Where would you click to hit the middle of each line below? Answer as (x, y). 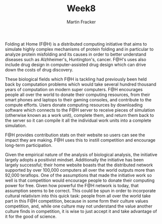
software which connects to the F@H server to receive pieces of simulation (80, 110)
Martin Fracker (81, 22)
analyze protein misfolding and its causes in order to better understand (76, 54)
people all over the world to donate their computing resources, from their (78, 95)
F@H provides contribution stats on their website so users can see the (75, 135)
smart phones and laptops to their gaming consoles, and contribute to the (78, 99)
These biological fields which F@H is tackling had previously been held (76, 79)
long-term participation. (29, 145)
